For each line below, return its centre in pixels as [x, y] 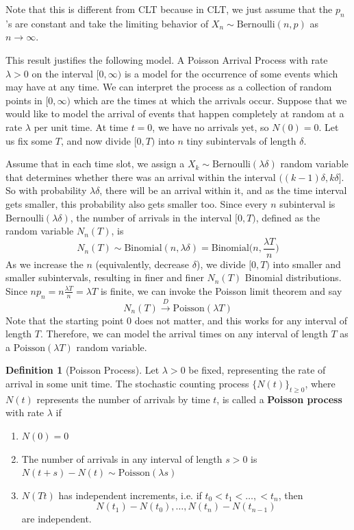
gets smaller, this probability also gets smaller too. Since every [137, 203]
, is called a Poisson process [279, 399]
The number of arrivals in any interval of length [122, 458]
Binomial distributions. [293, 277]
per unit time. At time [81, 127]
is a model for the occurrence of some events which [231, 73]
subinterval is [307, 203]
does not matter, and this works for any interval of [241, 320]
